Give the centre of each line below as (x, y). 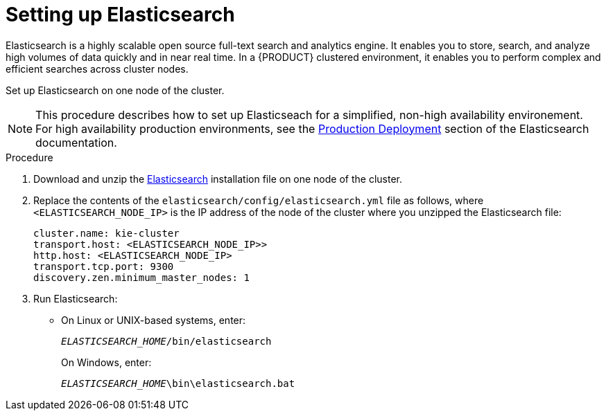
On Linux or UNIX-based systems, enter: (154, 320)
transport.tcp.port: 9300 (104, 266)
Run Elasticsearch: (76, 298)
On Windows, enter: (106, 362)
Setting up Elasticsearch (120, 15)
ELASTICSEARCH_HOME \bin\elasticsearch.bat (178, 383)
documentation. (76, 142)
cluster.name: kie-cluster (106, 233)
